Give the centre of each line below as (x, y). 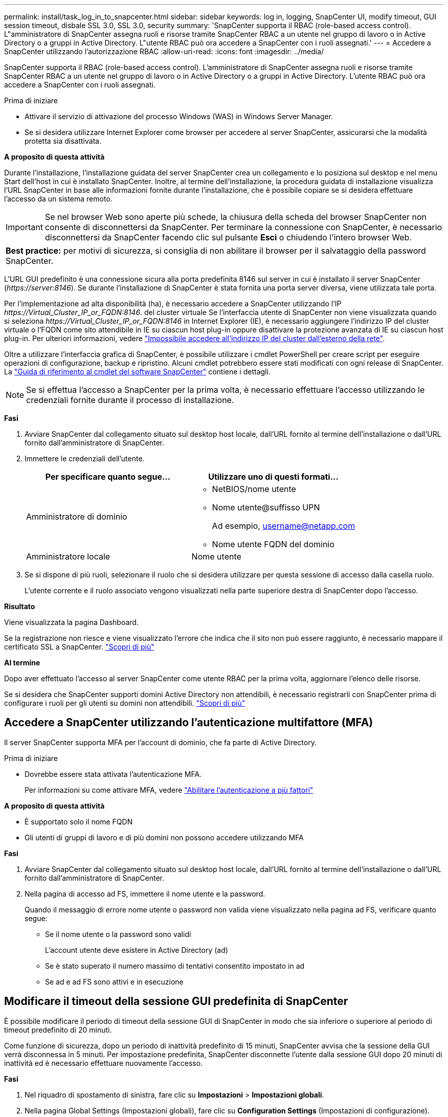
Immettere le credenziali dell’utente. (85, 459)
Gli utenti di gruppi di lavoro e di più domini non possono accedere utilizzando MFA (164, 837)
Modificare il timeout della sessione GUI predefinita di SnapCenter (176, 1001)
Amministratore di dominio (77, 517)
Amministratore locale (68, 556)
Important (24, 227)
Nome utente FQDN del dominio (273, 544)
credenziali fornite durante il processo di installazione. (130, 400)
